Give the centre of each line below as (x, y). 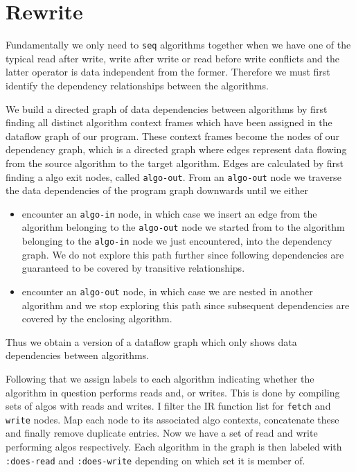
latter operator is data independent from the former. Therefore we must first (168, 72)
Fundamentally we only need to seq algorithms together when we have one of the (178, 45)
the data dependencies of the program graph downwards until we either (157, 190)
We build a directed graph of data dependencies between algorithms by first (167, 108)
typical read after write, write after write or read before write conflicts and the (172, 58)
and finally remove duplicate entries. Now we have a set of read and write (162, 433)
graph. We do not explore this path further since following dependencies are (183, 254)
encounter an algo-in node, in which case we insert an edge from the (169, 213)
